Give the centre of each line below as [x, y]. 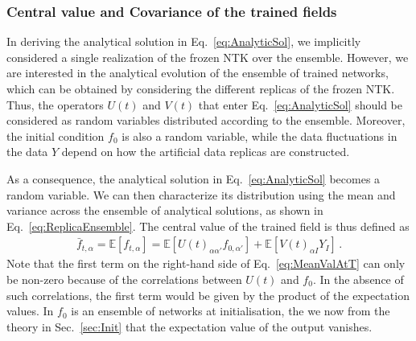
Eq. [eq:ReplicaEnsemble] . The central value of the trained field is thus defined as [208, 226]
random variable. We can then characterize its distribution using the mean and [201, 194]
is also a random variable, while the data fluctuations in [259, 136]
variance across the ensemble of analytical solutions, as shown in [165, 210]
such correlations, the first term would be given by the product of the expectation [208, 295]
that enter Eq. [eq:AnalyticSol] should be [300, 104]
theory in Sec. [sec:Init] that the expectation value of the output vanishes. [189, 326]
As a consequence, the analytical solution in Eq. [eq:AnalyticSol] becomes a [194, 178]
